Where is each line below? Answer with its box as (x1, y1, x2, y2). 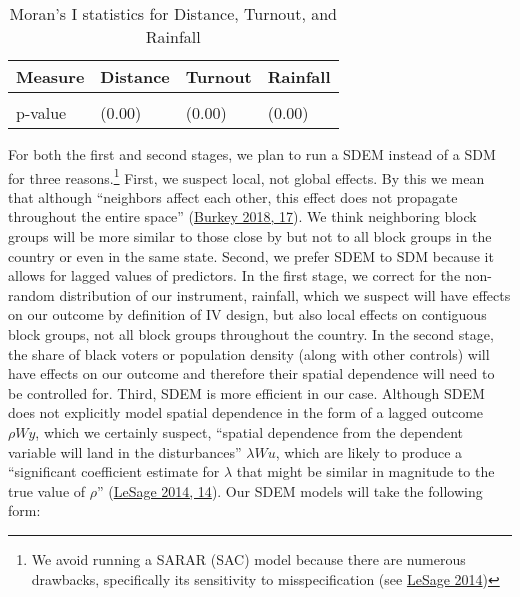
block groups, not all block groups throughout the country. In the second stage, (8, 324, 494, 344)
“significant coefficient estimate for (8, 461, 220, 482)
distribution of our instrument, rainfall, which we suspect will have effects (59, 284, 511, 305)
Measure (16, 65, 85, 88)
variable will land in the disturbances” (8, 441, 242, 462)
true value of (8, 480, 86, 501)
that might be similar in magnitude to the (236, 461, 495, 482)
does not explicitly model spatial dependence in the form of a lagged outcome (8, 402, 484, 423)
